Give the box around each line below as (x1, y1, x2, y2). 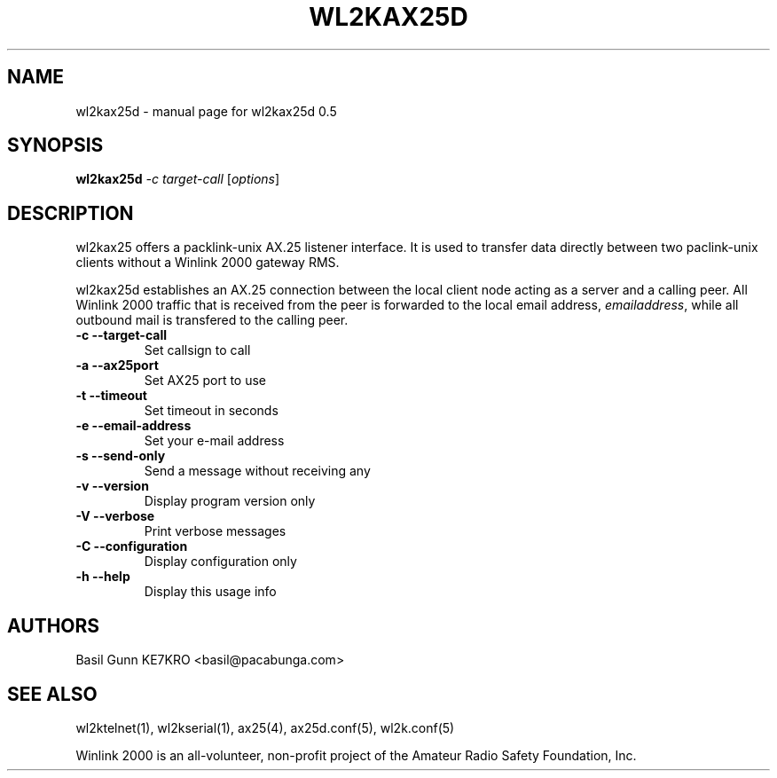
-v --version (75, 478, 149, 494)
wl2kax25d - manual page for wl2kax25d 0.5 (75, 103, 337, 119)
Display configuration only (144, 554, 297, 570)
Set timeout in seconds (144, 403, 279, 419)
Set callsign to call (144, 342, 251, 358)
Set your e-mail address (144, 433, 285, 449)
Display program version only (144, 493, 316, 509)
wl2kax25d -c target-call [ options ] (75, 171, 280, 187)
